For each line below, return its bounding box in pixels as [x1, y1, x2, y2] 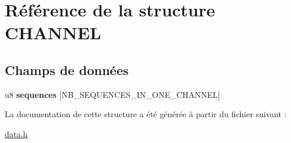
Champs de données [5, 60, 129, 79]
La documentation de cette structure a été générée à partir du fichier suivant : [5, 108, 287, 120]
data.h [5, 127, 28, 139]
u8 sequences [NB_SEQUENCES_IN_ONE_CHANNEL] [5, 88, 220, 100]
